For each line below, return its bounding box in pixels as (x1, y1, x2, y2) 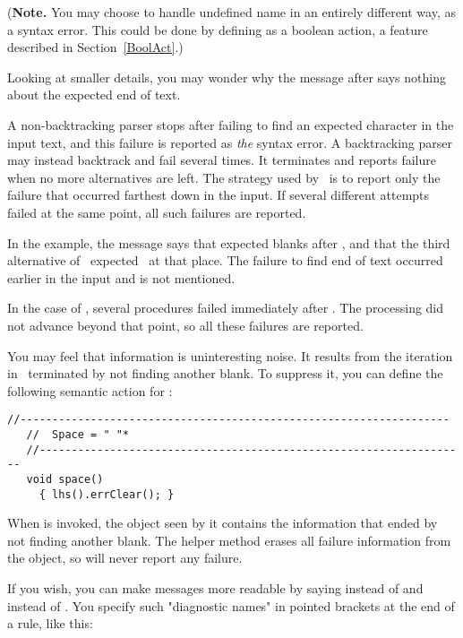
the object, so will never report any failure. (7, 548, 243, 567)
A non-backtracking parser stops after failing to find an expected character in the (7, 115, 454, 134)
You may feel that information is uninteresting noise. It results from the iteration (7, 346, 453, 365)
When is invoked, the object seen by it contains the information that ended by (7, 513, 438, 532)
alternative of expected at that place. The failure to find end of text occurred (7, 251, 443, 270)
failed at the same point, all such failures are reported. (7, 203, 306, 221)
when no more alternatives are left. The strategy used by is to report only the (7, 168, 441, 186)
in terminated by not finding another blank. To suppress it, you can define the (7, 364, 443, 383)
